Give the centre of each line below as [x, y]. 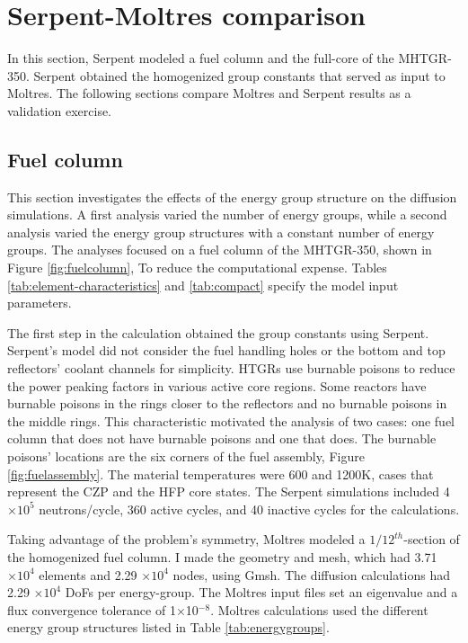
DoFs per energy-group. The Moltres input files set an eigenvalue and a [261, 592]
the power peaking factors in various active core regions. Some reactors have [217, 385]
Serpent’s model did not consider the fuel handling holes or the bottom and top [226, 350]
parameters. [40, 303]
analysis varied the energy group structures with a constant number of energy [221, 232]
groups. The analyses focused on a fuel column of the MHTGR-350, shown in [220, 250]
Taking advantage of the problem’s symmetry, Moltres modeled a [186, 539]
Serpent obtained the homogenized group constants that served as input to [239, 75]
